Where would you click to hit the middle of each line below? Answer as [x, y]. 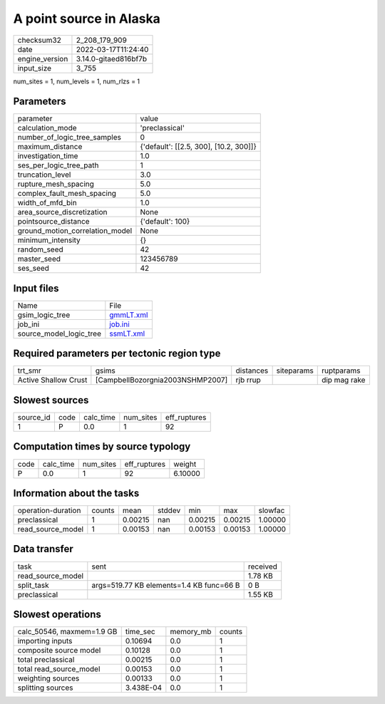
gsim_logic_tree [44, 315]
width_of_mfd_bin [47, 203]
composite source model [59, 651]
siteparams [295, 371]
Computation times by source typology [102, 446]
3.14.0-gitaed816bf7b [112, 58]
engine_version [43, 58]
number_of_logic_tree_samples [69, 138]
